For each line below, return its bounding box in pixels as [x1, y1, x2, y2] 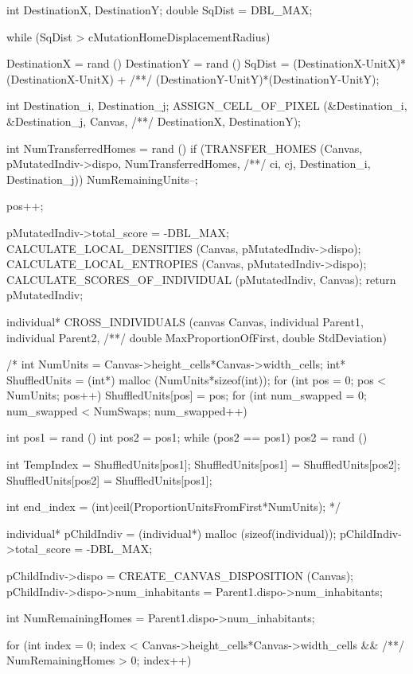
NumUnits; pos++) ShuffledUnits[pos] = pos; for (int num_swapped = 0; [6, 387, 367, 403]
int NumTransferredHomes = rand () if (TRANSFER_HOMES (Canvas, [6, 139, 363, 156]
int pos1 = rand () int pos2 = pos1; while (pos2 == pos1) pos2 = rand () [6, 429, 368, 446]
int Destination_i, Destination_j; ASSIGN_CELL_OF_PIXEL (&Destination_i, [6, 97, 407, 114]
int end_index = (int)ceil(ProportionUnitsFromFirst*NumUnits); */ [6, 498, 341, 515]
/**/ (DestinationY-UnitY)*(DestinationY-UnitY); [130, 70, 380, 87]
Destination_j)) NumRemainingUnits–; [6, 170, 198, 187]
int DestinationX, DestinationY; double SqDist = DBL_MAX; [6, 2, 313, 18]
